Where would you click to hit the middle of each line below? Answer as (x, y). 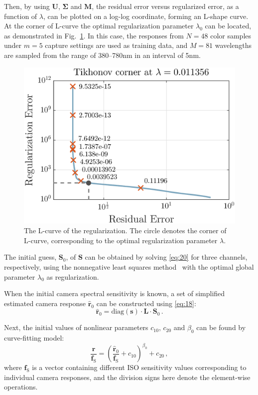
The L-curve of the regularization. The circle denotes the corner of (125, 230)
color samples (231, 35)
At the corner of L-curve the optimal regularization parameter (99, 26)
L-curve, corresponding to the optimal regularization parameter (121, 240)
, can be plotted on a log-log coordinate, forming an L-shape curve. (146, 16)
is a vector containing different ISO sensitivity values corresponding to (139, 367)
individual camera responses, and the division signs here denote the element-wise (127, 377)
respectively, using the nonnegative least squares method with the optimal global (129, 266)
